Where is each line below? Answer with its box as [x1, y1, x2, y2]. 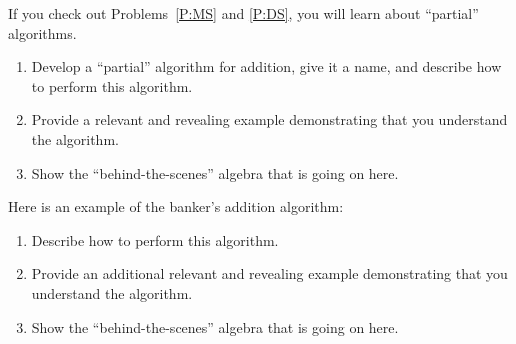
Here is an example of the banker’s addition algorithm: [8, 196, 344, 217]
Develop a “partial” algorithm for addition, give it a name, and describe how [31, 56, 502, 77]
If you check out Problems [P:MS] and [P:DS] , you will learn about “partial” [8, 3, 479, 23]
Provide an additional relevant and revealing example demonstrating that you [31, 263, 508, 284]
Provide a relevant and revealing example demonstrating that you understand [31, 109, 508, 130]
